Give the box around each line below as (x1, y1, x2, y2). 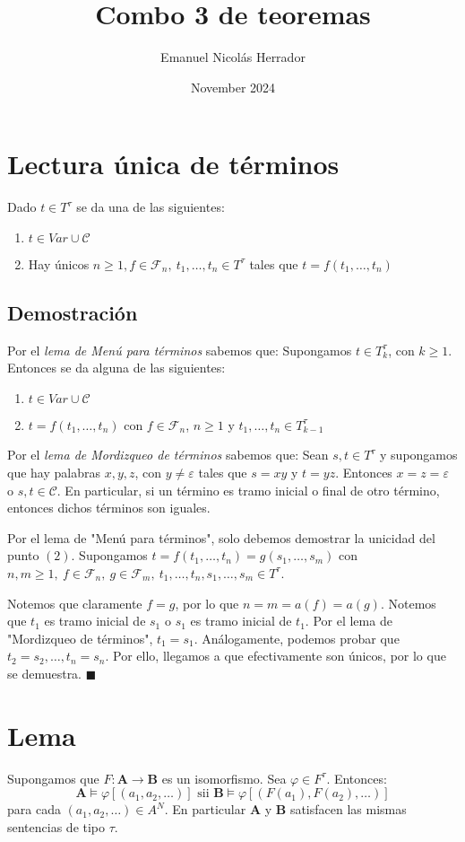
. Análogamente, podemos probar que (194, 628, 400, 647)
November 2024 (190, 77, 276, 96)
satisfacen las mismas (289, 800, 407, 819)
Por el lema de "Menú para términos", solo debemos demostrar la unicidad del (7, 528, 435, 547)
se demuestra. (7, 663, 82, 682)
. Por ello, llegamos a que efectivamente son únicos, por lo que (105, 646, 446, 665)
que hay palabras (7, 463, 100, 482)
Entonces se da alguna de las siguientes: (7, 358, 226, 377)
